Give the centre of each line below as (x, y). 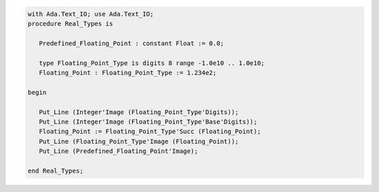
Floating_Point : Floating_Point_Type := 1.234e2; (128, 73)
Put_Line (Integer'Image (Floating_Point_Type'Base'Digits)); (148, 122)
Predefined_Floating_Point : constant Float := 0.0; (132, 43)
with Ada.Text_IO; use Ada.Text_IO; (91, 14)
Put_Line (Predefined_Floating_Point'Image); (119, 151)
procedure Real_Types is (71, 23)
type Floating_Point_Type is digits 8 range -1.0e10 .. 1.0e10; (152, 63)
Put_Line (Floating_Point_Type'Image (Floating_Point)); (139, 141)
